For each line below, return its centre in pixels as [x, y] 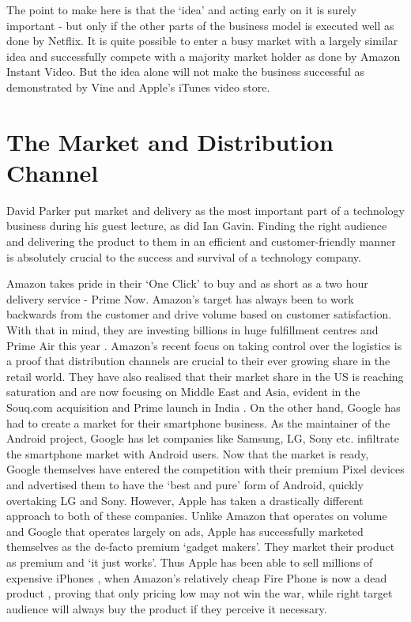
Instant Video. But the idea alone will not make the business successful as [186, 72]
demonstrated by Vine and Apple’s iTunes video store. [138, 87]
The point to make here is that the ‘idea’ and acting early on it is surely [181, 9]
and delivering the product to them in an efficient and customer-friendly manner [201, 241]
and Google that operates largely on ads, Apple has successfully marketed [185, 531]
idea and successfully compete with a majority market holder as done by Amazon [204, 56]
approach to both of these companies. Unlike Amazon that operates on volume [197, 516]
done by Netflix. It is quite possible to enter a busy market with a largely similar [202, 41]
